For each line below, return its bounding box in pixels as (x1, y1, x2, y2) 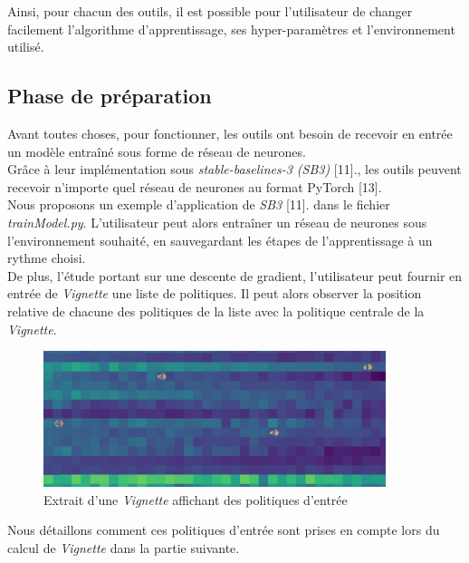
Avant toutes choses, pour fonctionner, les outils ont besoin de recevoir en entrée (7, 123, 453, 142)
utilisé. (7, 37, 44, 56)
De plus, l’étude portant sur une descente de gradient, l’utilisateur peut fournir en (7, 266, 463, 285)
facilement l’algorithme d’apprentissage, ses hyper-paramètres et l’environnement (7, 19, 455, 38)
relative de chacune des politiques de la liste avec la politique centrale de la (7, 301, 425, 320)
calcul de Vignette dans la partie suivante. (7, 538, 240, 557)
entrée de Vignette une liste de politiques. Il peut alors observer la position (7, 284, 422, 303)
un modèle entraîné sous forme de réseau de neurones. (7, 141, 306, 160)
